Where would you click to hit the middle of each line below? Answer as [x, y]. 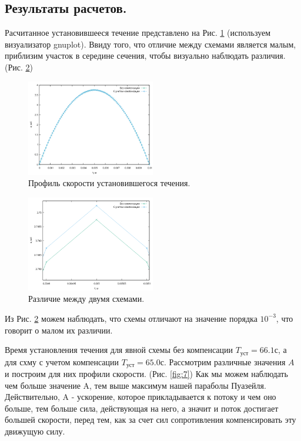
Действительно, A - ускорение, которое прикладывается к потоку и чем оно [141, 397]
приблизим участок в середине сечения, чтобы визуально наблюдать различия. [145, 55]
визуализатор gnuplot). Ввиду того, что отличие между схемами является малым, [150, 44]
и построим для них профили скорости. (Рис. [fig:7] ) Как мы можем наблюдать [146, 374]
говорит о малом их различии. [59, 330]
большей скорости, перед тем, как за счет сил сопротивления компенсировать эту [150, 420]
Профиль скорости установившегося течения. [109, 183]
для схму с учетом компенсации [62, 361]
